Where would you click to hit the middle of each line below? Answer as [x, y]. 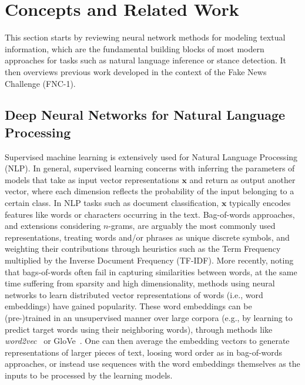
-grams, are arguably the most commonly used [192, 226]
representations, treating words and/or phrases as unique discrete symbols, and [147, 237]
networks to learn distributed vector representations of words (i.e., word [134, 294]
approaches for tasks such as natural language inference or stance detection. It [145, 60]
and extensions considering [53, 226]
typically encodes [260, 203]
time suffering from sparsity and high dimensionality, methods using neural [140, 283]
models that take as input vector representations [92, 179]
